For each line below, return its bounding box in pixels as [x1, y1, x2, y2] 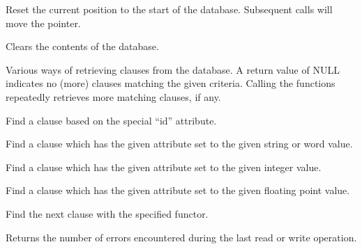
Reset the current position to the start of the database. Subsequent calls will [6, 2, 333, 16]
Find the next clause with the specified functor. [6, 206, 209, 220]
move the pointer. [6, 15, 81, 30]
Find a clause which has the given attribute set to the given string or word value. [6, 136, 353, 151]
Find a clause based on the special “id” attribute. [6, 113, 217, 127]
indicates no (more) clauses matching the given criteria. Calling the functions [6, 76, 335, 90]
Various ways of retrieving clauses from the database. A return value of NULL [6, 62, 340, 77]
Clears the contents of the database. [6, 39, 159, 54]
